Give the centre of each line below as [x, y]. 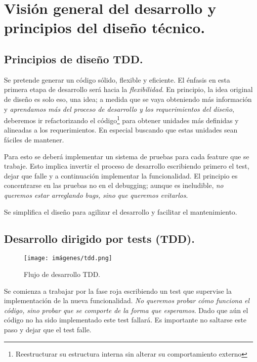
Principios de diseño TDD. [74, 59]
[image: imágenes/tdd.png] [68, 258]
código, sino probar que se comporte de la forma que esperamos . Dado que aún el [126, 310]
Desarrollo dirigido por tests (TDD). [99, 238]
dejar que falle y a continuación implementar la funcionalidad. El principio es [121, 175]
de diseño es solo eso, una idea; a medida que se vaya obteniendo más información [128, 99]
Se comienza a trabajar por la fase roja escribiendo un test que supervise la [118, 291]
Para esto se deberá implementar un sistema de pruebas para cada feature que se [127, 156]
